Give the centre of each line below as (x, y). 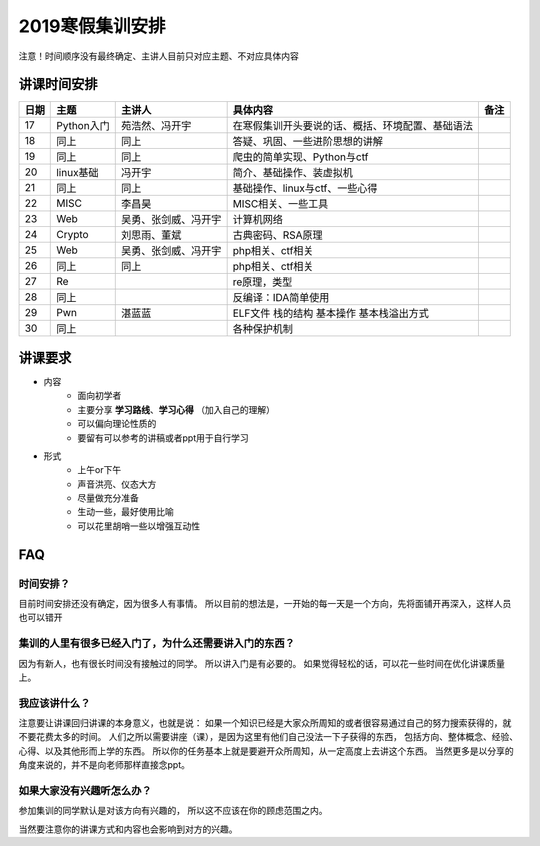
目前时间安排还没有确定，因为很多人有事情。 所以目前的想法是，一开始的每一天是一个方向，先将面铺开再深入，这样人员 (265, 604)
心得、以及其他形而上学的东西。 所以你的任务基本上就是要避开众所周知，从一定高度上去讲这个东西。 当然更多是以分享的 (266, 751)
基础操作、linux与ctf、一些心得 (305, 188)
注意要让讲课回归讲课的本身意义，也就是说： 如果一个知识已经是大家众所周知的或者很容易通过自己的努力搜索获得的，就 (265, 723)
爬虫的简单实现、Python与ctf (300, 157)
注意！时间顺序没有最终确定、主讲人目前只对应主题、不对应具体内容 (158, 56)
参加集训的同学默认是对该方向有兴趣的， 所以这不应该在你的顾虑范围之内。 (173, 811)
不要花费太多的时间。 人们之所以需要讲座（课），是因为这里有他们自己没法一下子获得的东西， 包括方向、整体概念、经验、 (268, 737)
